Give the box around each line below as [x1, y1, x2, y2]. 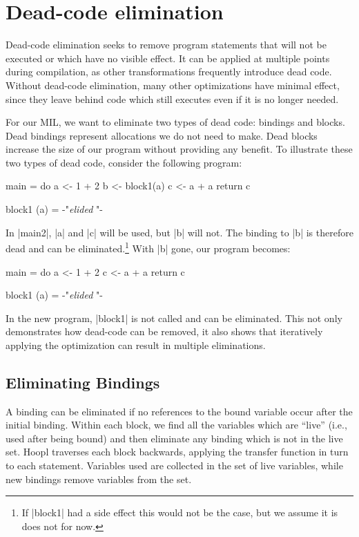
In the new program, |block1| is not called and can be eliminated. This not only [6, 310, 342, 325]
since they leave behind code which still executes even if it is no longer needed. [6, 91, 339, 106]
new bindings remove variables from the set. [6, 471, 192, 486]
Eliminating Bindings [6, 371, 160, 393]
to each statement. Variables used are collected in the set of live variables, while [6, 458, 343, 473]
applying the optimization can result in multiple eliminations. [6, 337, 266, 352]
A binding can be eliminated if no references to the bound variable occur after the [6, 404, 353, 418]
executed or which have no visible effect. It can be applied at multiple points [6, 50, 330, 65]
